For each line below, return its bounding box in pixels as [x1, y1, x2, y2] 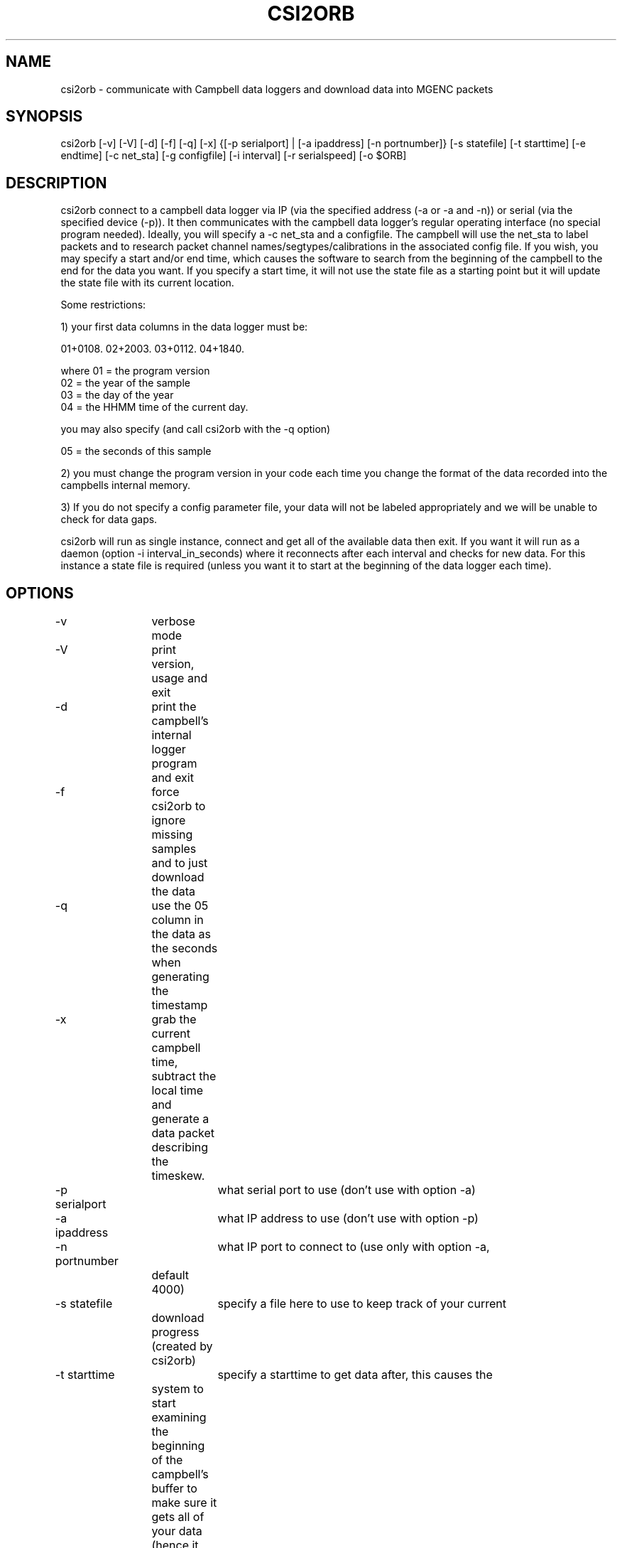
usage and [151, 671, 208, 686]
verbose [151, 614, 195, 629]
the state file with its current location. [60, 276, 234, 289]
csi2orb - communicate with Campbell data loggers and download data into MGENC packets [60, 82, 493, 95]
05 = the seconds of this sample [60, 445, 212, 458]
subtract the [151, 1069, 217, 1084]
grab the [151, 1012, 197, 1027]
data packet [151, 1126, 215, 1141]
